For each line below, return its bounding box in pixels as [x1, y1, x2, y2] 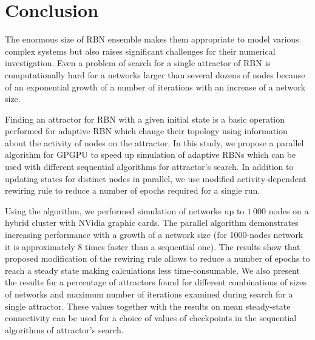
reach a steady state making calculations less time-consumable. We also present [5, 263, 300, 276]
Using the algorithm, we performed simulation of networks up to [5, 204, 245, 217]
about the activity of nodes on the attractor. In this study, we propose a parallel [5, 136, 304, 149]
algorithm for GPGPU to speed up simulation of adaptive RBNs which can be [5, 148, 296, 161]
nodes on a [268, 204, 309, 217]
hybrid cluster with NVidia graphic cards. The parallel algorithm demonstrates [5, 216, 299, 229]
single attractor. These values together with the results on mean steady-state [5, 299, 291, 312]
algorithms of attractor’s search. [5, 323, 124, 336]
